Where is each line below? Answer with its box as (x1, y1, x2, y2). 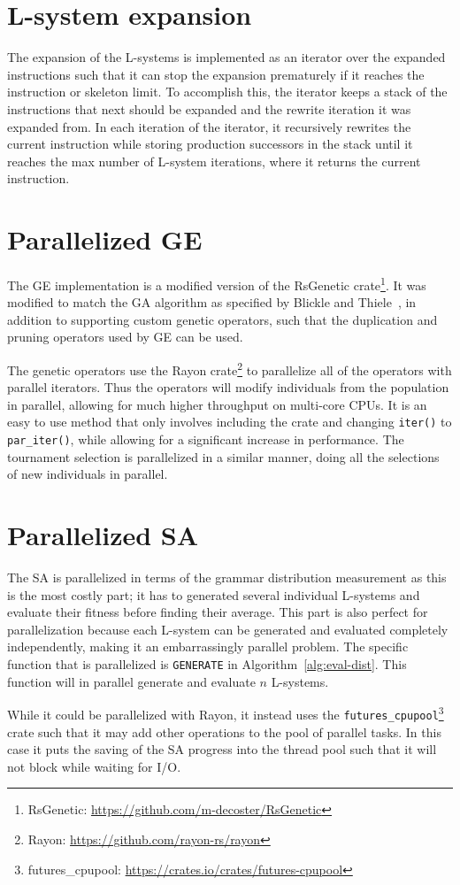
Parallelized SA (7, 517, 199, 553)
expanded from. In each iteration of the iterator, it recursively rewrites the (7, 117, 411, 135)
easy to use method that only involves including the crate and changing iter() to (7, 412, 452, 431)
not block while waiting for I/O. (7, 757, 181, 775)
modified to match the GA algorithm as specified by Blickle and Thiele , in (7, 293, 417, 312)
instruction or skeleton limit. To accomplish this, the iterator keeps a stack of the (7, 82, 448, 101)
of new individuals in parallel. (7, 465, 168, 483)
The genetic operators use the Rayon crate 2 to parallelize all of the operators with (7, 358, 452, 379)
